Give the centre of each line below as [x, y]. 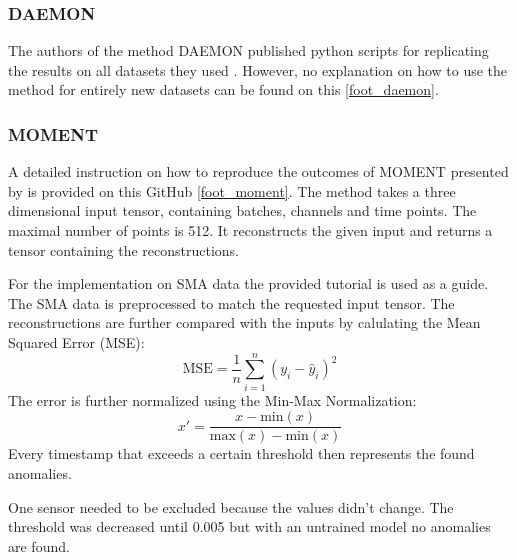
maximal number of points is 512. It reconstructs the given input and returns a [250, 230]
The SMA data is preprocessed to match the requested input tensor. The [231, 302]
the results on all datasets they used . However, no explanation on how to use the [258, 69]
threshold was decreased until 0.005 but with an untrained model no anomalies [249, 526]
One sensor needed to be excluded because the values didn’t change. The [231, 506]
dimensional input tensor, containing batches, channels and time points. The [242, 210]
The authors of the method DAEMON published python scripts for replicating [248, 50]
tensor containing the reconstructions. [123, 249]
